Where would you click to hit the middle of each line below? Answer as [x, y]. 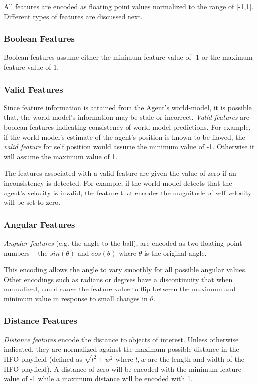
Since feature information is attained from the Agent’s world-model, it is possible [128, 107]
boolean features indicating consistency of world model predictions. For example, [127, 127]
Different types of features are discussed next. [73, 16]
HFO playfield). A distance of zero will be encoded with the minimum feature [123, 368]
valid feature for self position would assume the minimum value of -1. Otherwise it [129, 146]
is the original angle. [175, 252]
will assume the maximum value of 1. [61, 156]
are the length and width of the [196, 359]
